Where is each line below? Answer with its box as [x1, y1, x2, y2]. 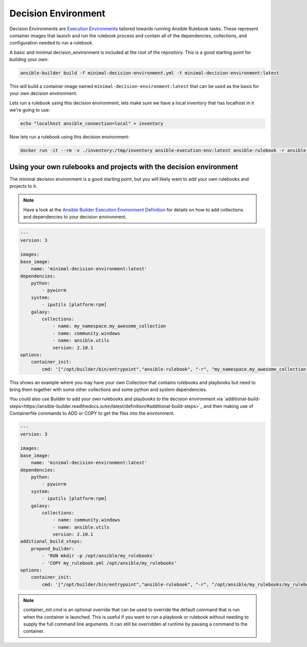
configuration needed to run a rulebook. [9, 40, 94, 46]
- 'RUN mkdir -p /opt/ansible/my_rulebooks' [41, 553, 156, 559]
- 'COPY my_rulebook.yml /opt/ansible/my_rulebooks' [41, 560, 177, 566]
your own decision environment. [9, 90, 78, 97]
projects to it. [9, 183, 38, 189]
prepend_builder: [31, 546, 75, 551]
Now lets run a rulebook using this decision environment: [9, 134, 130, 140]
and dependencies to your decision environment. [23, 214, 127, 220]
